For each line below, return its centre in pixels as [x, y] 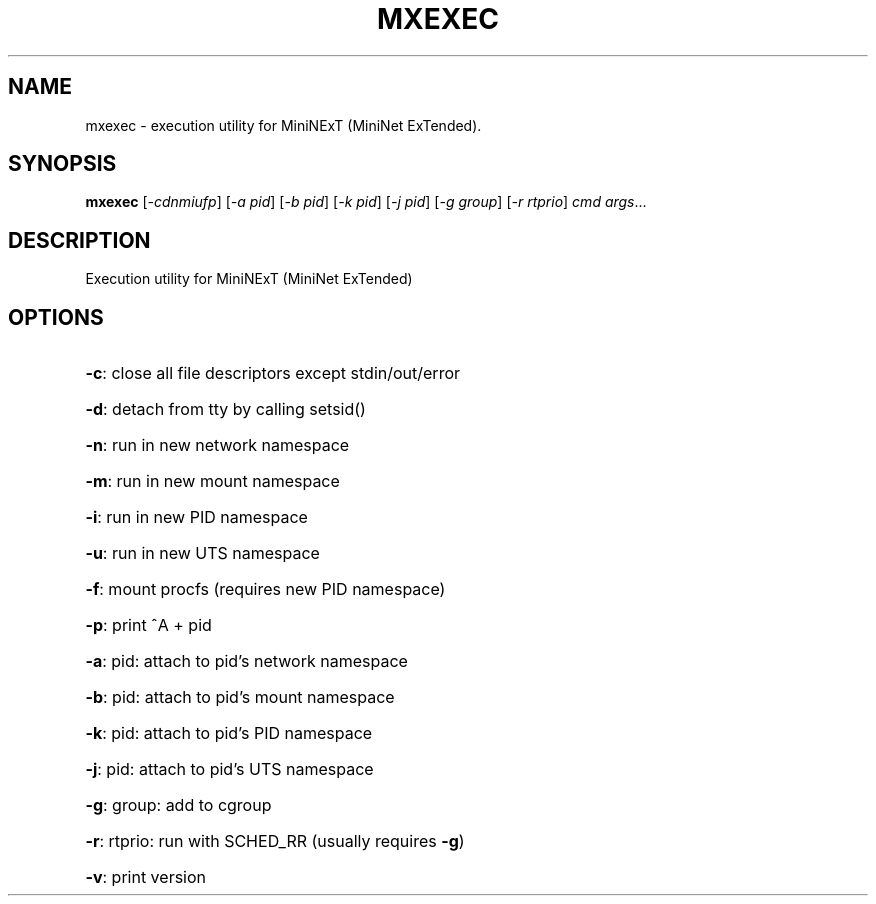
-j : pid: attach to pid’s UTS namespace [229, 769]
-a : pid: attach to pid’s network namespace [246, 661]
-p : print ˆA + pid [148, 625]
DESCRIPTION [79, 240]
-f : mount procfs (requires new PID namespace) [265, 589]
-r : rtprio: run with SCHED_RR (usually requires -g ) [275, 841]
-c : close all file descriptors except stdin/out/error [273, 373]
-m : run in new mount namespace [212, 481]
